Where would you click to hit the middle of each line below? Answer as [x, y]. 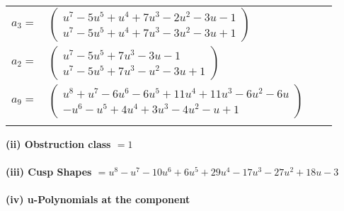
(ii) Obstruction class [58, 144]
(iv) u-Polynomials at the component [98, 199]
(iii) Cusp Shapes [49, 172]
